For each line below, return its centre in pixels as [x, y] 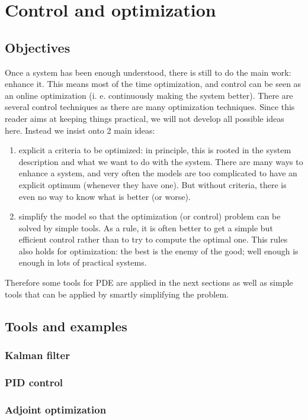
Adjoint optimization [56, 409]
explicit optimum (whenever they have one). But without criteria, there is [153, 184]
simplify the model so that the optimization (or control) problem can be [150, 216]
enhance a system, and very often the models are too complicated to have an [158, 173]
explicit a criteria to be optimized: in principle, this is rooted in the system [155, 150]
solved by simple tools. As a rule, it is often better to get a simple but [146, 227]
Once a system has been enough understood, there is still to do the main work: [148, 72]
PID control [34, 382]
